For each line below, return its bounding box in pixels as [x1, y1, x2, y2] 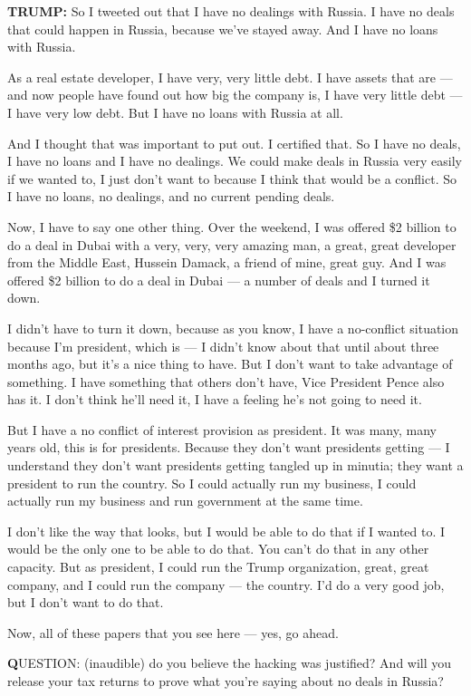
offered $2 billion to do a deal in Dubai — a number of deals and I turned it [7, 270, 430, 289]
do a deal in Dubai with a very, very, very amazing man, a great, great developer [7, 235, 457, 254]
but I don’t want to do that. [7, 593, 164, 612]
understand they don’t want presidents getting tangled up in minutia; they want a [7, 456, 464, 475]
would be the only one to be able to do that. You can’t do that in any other [7, 539, 429, 558]
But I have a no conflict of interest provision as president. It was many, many [7, 420, 437, 439]
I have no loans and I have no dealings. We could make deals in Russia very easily [7, 151, 462, 170]
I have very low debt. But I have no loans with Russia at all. [7, 102, 343, 121]
